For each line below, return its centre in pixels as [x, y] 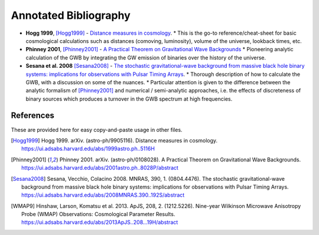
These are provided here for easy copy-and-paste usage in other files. [97, 130]
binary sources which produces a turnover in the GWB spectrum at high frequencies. [129, 99]
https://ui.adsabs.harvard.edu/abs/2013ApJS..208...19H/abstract [100, 222]
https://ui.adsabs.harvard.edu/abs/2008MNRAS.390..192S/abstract [103, 195]
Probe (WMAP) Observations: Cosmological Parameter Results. [98, 214]
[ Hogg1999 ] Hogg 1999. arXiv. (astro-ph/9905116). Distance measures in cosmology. [114, 140]
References [32, 116]
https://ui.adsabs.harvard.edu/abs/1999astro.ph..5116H [88, 149]
